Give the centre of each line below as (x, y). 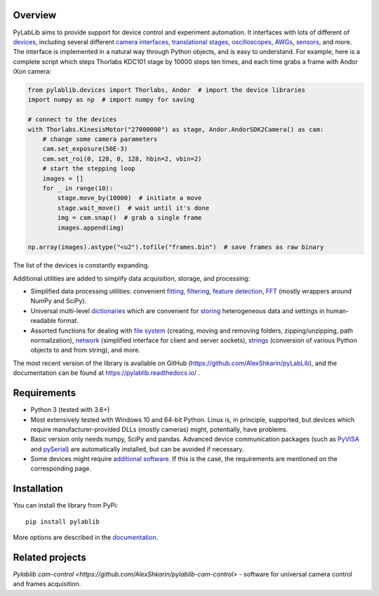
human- (338, 311)
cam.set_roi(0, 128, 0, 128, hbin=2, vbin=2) (122, 159)
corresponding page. (61, 469)
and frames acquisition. (47, 584)
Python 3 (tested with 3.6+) (70, 410)
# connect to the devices (72, 120)
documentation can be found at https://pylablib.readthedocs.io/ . (106, 373)
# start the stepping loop (89, 169)
